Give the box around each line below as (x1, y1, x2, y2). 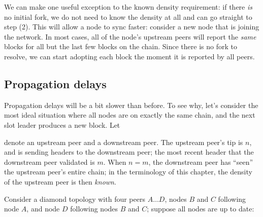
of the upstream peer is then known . (4, 176, 116, 187)
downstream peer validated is (4, 156, 95, 167)
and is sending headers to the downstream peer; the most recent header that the (4, 147, 254, 157)
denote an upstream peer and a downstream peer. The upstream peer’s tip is (4, 136, 243, 147)
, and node (26, 203, 60, 214)
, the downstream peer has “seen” (148, 156, 253, 167)
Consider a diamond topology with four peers (4, 193, 145, 204)
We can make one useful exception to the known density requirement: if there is (4, 2, 252, 12)
